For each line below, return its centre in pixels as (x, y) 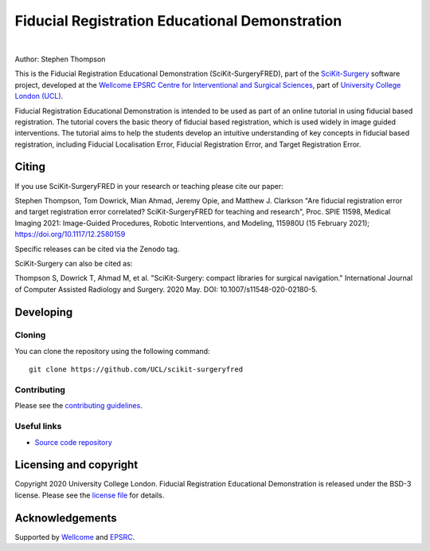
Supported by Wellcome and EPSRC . (75, 537)
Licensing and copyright (76, 465)
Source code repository (73, 442)
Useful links (38, 427)
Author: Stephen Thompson (60, 59)
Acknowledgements (66, 518)
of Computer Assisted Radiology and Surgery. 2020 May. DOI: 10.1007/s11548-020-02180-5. (166, 289)
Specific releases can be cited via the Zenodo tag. (97, 249)
